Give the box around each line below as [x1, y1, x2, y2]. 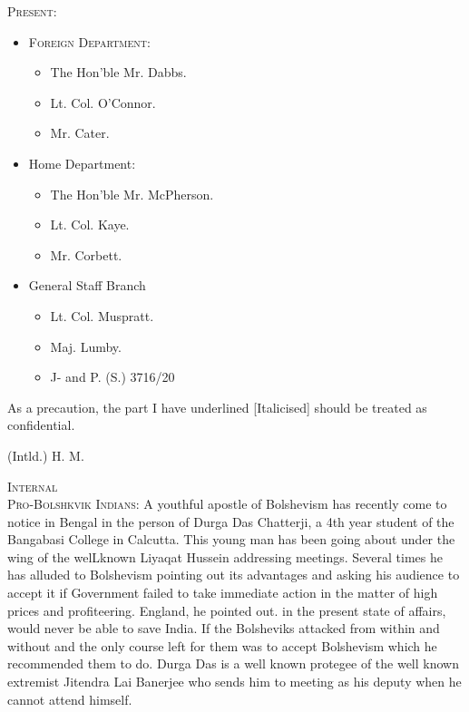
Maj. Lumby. [50, 336, 122, 356]
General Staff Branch [28, 276, 146, 295]
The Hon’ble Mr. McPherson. [50, 184, 214, 203]
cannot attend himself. [7, 689, 132, 708]
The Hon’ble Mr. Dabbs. [50, 63, 187, 82]
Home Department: [28, 153, 136, 172]
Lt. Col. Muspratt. [50, 306, 154, 325]
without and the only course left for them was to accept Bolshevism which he [7, 636, 437, 655]
